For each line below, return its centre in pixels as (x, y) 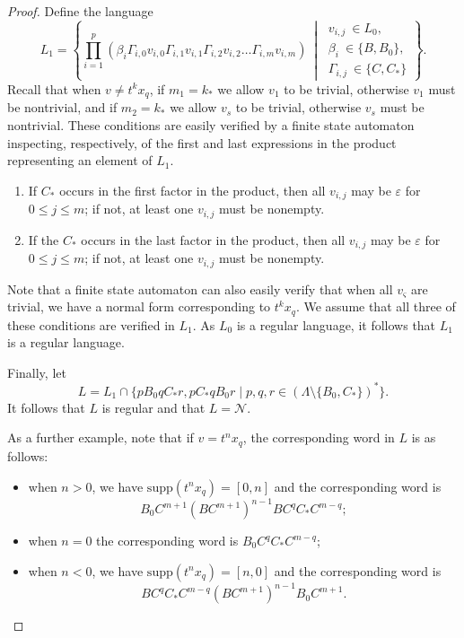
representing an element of (80, 160)
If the (44, 239)
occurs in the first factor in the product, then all (193, 190)
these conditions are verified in (91, 324)
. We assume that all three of (376, 306)
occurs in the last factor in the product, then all (213, 239)
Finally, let (37, 372)
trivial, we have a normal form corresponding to (139, 306)
